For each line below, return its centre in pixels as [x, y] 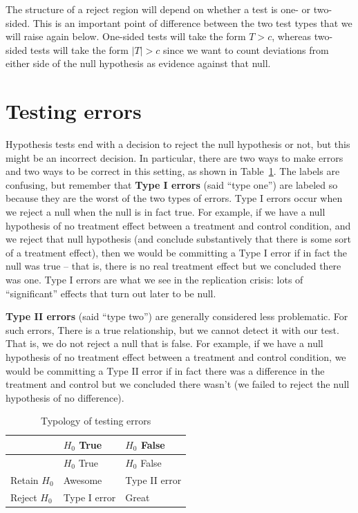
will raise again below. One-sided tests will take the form [126, 36]
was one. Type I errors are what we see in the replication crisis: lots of [154, 280]
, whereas [292, 36]
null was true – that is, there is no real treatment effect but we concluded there [173, 266]
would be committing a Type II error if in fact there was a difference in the [165, 370]
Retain [25, 479]
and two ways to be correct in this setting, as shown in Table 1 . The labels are [173, 171]
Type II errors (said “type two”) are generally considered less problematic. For [177, 316]
